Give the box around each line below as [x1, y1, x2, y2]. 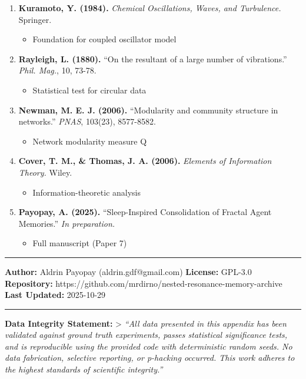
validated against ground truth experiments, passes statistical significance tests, [5, 328, 288, 341]
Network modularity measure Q [32, 135, 147, 147]
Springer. [18, 13, 52, 25]
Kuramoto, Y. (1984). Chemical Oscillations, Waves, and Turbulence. [18, 2, 281, 14]
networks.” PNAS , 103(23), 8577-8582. [18, 115, 156, 128]
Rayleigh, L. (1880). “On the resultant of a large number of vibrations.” [18, 52, 287, 65]
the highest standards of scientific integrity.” [5, 363, 163, 375]
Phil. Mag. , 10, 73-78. [18, 64, 97, 76]
